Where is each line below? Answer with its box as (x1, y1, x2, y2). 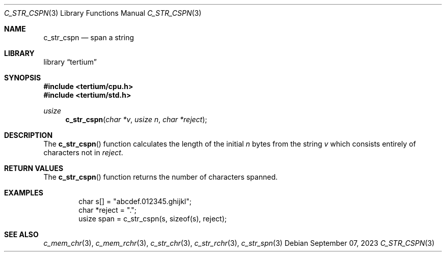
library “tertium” (43, 58, 97, 66)
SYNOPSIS (4, 73, 41, 82)
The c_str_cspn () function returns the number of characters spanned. (43, 173, 278, 181)
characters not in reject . (43, 148, 123, 157)
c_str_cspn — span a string (43, 33, 134, 42)
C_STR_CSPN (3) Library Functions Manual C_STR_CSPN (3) (4, 9, 202, 17)
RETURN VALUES (4, 164, 64, 173)
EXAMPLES (4, 188, 43, 197)
